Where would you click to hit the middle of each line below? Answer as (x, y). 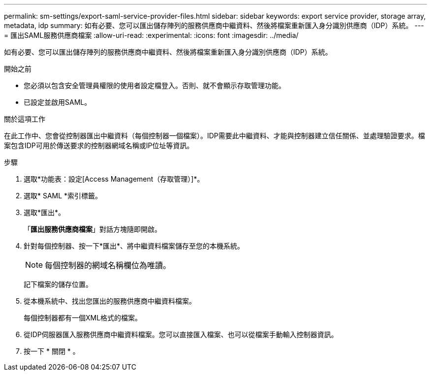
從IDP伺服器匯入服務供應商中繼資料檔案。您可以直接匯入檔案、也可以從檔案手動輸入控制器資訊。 (181, 334)
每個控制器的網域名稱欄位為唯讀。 (108, 265)
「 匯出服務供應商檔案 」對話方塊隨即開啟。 (92, 229)
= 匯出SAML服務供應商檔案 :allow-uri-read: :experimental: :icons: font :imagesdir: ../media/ (151, 35)
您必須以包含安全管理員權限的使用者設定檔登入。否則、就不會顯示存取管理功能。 (154, 85)
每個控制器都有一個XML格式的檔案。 (83, 318)
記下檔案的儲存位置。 (58, 284)
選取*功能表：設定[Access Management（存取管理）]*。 (114, 179)
